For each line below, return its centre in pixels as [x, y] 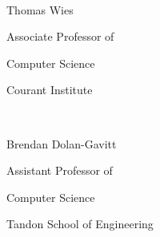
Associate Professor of [60, 36]
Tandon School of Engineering [80, 224]
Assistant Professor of [60, 170]
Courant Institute [50, 90]
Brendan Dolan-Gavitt [62, 143]
